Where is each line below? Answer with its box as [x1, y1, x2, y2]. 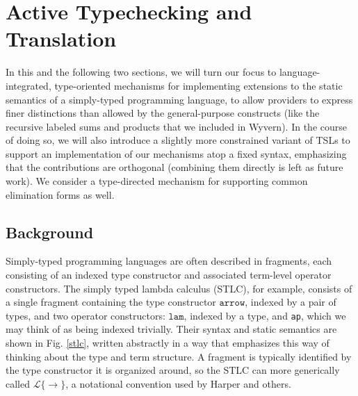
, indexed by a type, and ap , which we [184, 308, 346, 322]
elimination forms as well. [6, 187, 115, 201]
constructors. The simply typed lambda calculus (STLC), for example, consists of [6, 281, 352, 295]
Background [6, 221, 94, 242]
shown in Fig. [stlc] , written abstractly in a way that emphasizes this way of [6, 336, 329, 350]
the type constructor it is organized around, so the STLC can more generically [6, 363, 340, 377]
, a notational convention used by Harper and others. [65, 376, 291, 390]
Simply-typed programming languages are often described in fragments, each [6, 254, 332, 268]
